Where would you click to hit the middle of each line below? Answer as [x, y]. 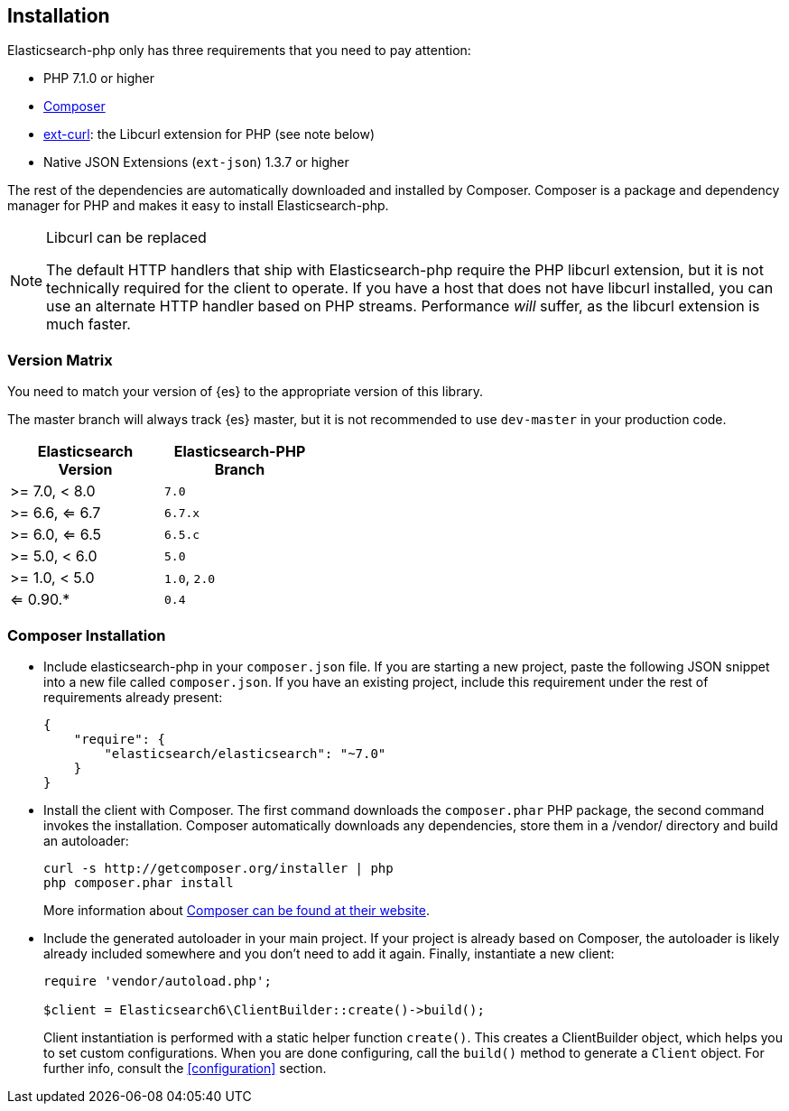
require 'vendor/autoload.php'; [158, 981]
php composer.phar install [139, 882]
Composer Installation [87, 635]
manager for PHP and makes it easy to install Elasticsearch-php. [198, 206]
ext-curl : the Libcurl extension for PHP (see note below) [209, 134]
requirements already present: [133, 697]
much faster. [88, 324]
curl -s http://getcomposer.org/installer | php [218, 868]
